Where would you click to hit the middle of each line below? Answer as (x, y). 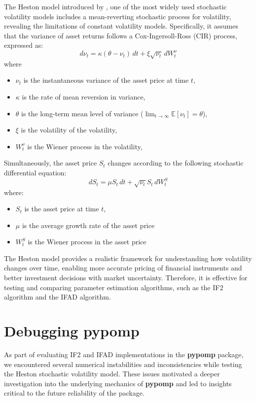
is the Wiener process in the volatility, (85, 146)
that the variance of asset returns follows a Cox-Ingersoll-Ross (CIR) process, (121, 35)
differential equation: (35, 173)
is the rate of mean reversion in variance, (84, 97)
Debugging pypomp (72, 331)
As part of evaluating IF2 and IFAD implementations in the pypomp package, (124, 354)
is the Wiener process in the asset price (87, 242)
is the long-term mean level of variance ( (82, 113)
